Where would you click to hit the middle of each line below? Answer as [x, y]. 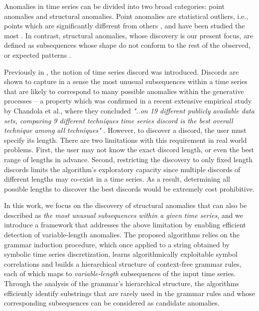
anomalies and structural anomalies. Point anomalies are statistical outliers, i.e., [126, 16]
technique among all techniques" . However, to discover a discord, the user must [125, 130]
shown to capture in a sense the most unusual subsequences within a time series [126, 81]
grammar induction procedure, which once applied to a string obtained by [117, 244]
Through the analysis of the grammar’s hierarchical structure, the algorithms [122, 283]
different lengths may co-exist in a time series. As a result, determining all [117, 179]
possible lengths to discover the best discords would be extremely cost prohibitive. [129, 188]
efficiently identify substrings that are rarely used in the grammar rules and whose [129, 293]
